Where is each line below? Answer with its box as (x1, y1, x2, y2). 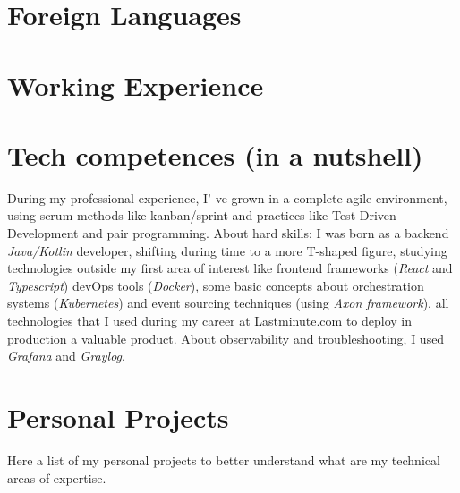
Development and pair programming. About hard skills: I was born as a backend (7, 224, 449, 242)
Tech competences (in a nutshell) (7, 136, 423, 173)
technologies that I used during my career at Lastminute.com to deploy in (7, 311, 413, 330)
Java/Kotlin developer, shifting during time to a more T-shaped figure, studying (7, 241, 447, 259)
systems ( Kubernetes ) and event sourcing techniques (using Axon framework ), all (7, 293, 449, 312)
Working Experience (7, 66, 264, 103)
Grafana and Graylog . (7, 346, 125, 365)
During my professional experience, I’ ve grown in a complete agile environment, (7, 188, 447, 207)
